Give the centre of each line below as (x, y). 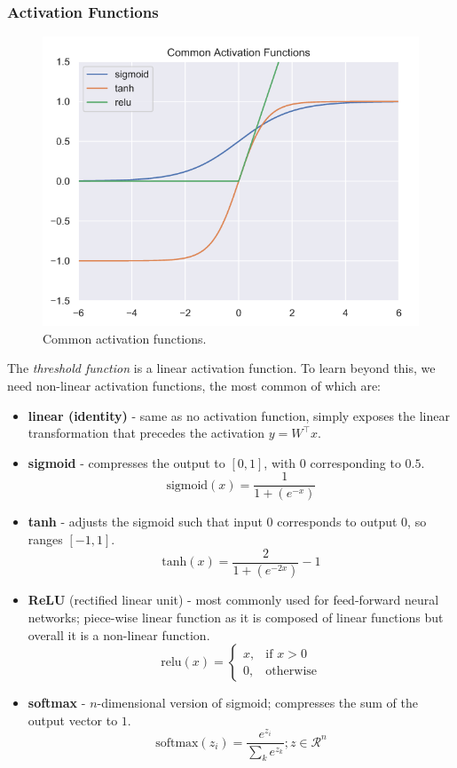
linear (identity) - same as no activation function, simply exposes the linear (239, 415)
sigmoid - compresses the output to (126, 462)
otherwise (292, 671)
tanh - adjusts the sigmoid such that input (145, 522)
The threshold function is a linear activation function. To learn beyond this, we (221, 368)
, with (280, 462)
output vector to (73, 720)
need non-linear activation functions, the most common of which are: (194, 385)
